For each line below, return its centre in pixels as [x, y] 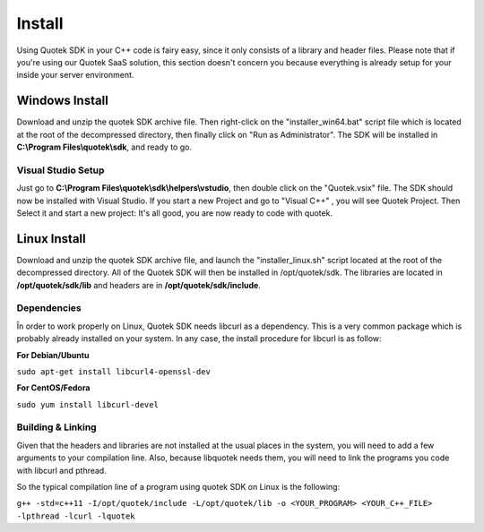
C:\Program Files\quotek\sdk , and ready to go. [104, 147]
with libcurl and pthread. [61, 470]
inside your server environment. [75, 75]
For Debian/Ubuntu [53, 355]
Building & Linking [57, 427]
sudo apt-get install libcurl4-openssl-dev [113, 371]
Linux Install [51, 239]
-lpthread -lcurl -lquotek [76, 516]
